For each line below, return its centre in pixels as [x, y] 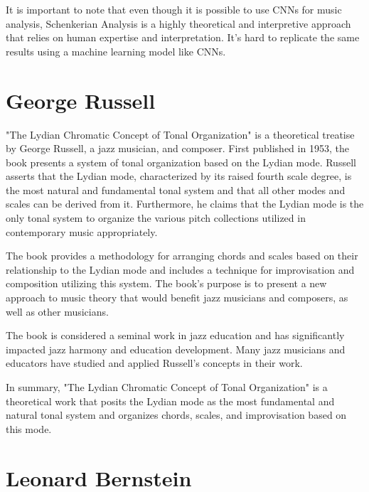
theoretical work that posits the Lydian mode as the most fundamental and [170, 401]
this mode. [29, 428]
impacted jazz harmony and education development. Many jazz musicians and [176, 349]
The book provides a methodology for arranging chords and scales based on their [182, 256]
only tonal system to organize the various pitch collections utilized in [156, 218]
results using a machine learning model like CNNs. [116, 51]
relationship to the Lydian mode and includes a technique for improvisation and [180, 269]
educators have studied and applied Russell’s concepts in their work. [154, 363]
